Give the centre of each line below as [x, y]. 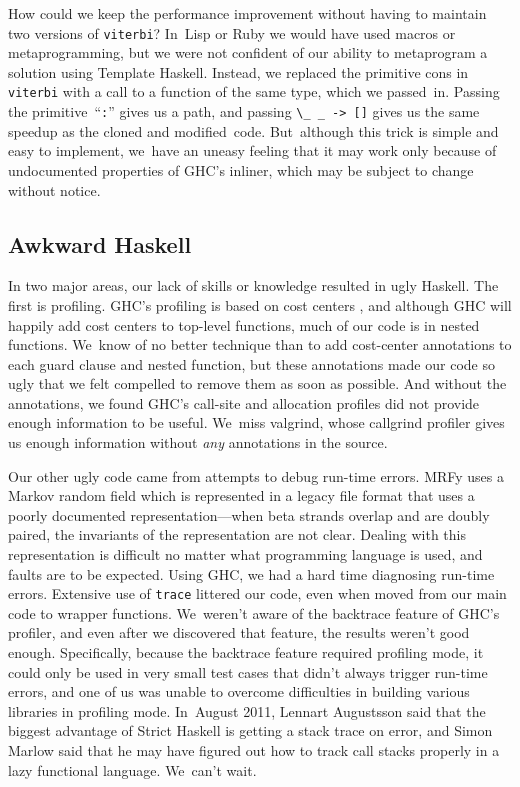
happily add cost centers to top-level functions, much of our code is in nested [244, 324]
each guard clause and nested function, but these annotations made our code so [251, 363]
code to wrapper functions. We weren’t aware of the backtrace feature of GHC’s [254, 612]
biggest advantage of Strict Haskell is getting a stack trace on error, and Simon [250, 730]
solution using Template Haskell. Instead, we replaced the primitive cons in [238, 71]
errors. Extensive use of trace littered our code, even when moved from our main [257, 593]
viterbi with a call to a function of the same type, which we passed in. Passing [254, 91]
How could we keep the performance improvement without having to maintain [247, 13]
